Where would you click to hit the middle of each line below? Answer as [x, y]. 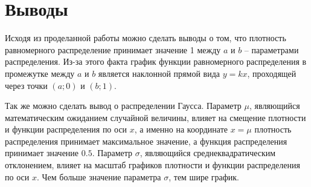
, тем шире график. [204, 176]
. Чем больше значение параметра [99, 176]
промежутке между [40, 73]
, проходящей [272, 73]
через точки [26, 85]
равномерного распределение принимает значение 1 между [113, 49]
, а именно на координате [181, 129]
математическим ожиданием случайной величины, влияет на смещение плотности [155, 117]
